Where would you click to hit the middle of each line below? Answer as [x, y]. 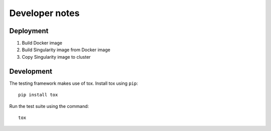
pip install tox [38, 95]
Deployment [29, 31]
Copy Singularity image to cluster [56, 57]
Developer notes [44, 13]
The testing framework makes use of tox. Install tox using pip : [74, 83]
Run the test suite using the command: [49, 106]
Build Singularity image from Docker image [66, 50]
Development [31, 71]
